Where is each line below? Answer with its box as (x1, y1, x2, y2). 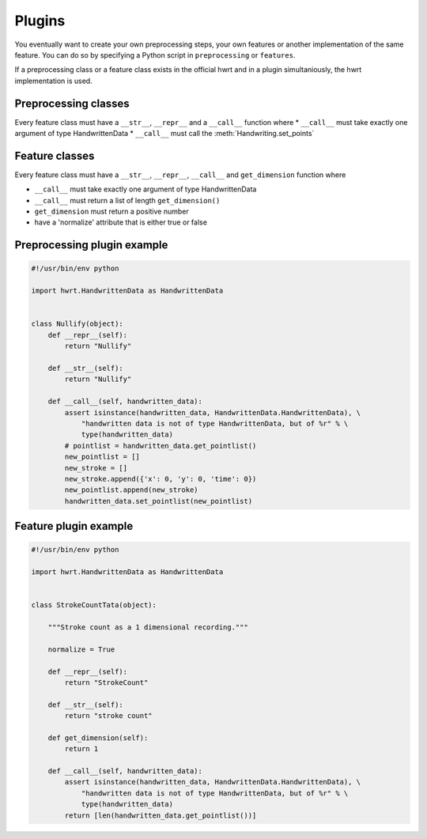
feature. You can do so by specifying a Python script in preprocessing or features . (14, 50, 296, 59)
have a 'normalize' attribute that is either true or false (34, 217, 207, 227)
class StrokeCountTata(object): (31, 601, 157, 610)
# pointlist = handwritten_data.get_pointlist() (64, 441, 257, 450)
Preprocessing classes (14, 96, 130, 110)
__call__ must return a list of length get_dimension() (34, 195, 221, 205)
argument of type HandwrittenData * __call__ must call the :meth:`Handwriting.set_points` (14, 129, 315, 138)
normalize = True (47, 644, 115, 654)
